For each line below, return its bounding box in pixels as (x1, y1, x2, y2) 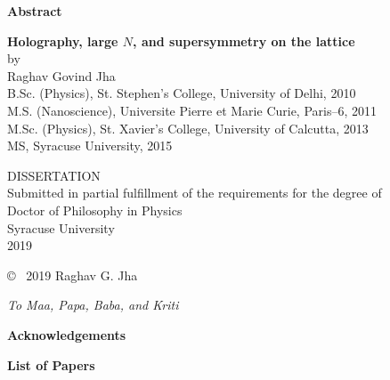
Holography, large (7, 31, 118, 50)
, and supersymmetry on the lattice (133, 31, 355, 50)
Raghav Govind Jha (7, 66, 116, 85)
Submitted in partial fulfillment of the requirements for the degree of (7, 183, 382, 202)
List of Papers (7, 355, 95, 374)
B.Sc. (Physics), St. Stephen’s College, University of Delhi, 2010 (7, 84, 356, 102)
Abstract (7, 2, 62, 20)
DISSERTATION (7, 166, 101, 184)
